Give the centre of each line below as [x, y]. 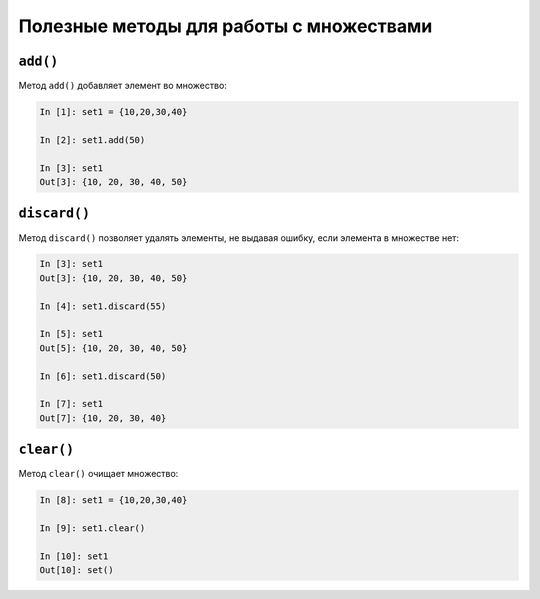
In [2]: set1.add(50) [92, 139]
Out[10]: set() [76, 570]
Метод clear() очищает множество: [98, 474]
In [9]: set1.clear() [92, 528]
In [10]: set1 [74, 556]
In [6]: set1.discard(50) [103, 376]
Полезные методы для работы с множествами [225, 26]
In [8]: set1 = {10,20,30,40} [113, 500]
